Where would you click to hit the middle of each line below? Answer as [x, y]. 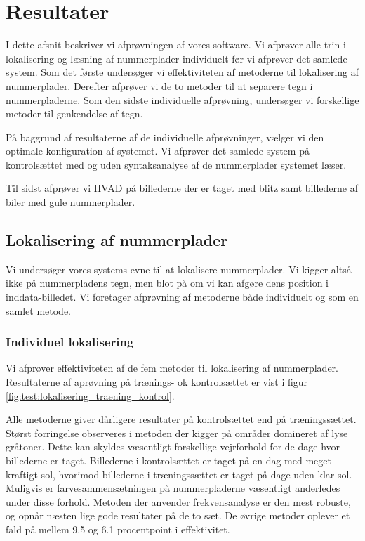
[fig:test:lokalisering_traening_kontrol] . [90, 395]
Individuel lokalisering [70, 342]
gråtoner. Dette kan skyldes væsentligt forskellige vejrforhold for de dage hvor [173, 447]
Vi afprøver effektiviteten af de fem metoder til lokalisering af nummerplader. [172, 368]
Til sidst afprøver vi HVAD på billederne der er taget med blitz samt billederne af [182, 188]
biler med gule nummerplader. [71, 202]
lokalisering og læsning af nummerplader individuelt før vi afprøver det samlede [177, 58]
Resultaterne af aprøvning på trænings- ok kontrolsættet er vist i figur [157, 382]
